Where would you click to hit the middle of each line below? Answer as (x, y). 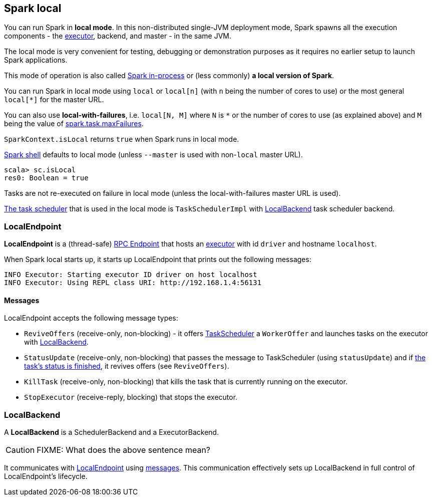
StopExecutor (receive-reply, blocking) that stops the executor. (131, 397)
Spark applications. (36, 60)
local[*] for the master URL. (54, 100)
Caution (20, 450)
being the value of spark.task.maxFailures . (74, 124)
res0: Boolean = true (46, 178)
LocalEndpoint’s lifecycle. (46, 476)
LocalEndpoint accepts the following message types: (91, 318)
